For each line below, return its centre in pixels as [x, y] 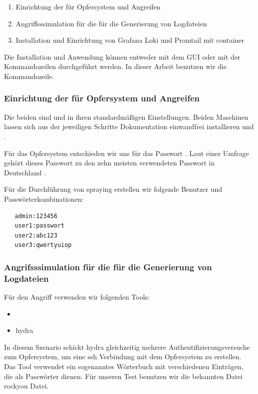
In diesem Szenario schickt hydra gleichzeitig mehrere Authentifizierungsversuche [127, 347]
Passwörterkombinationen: [44, 198]
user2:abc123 [36, 235]
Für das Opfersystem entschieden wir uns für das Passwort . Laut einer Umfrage [127, 153]
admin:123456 [36, 216]
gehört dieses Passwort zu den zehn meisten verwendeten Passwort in [109, 163]
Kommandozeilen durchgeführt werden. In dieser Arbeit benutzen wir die [115, 66]
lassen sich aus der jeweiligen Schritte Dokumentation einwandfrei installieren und [129, 126]
